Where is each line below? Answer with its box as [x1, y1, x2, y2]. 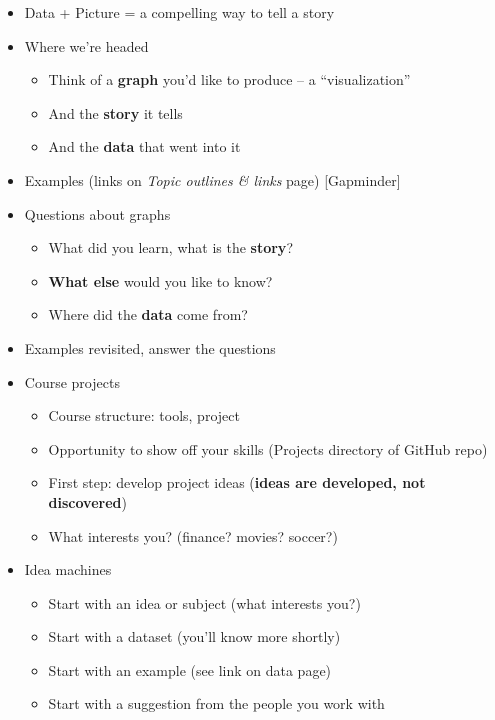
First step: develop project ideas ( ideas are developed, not [48, 472, 426, 493]
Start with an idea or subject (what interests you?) [48, 592, 361, 613]
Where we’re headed [24, 35, 149, 56]
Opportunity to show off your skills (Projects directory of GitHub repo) [48, 438, 488, 459]
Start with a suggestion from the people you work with [48, 693, 385, 714]
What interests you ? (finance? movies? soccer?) [48, 525, 338, 546]
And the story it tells [48, 102, 183, 123]
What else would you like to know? [48, 270, 273, 291]
